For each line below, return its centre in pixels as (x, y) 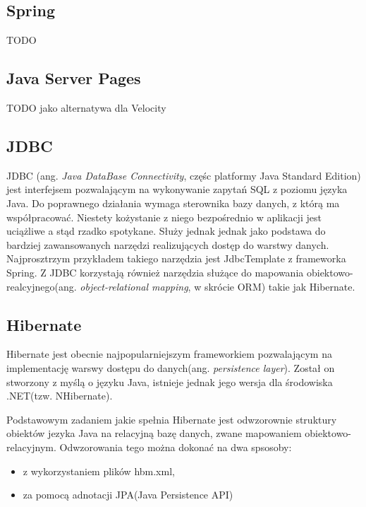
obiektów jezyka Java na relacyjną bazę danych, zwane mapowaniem (154, 433)
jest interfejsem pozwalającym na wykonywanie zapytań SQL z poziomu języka (177, 189)
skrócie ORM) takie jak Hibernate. (280, 286)
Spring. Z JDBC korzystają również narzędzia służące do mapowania (155, 272)
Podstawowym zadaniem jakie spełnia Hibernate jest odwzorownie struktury (172, 419)
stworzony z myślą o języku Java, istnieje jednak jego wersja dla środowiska (170, 381)
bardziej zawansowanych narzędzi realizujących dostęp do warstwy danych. (168, 244)
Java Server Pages (74, 78)
